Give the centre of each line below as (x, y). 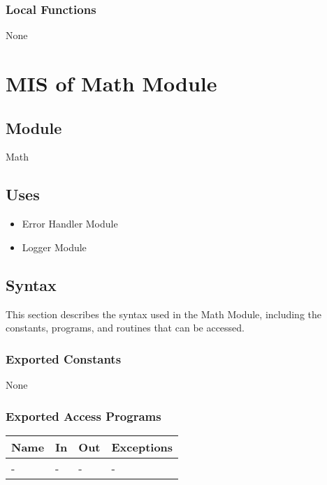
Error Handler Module (70, 224)
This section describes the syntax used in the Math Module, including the (164, 314)
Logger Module (54, 247)
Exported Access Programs (83, 416)
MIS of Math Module (111, 83)
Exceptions (142, 447)
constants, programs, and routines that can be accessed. (125, 328)
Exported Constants (64, 358)
